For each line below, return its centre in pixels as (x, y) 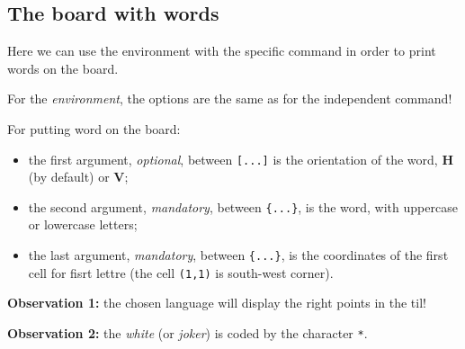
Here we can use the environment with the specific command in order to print (222, 51)
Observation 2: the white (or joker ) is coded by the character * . (188, 332)
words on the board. (63, 68)
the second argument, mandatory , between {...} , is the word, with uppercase (243, 206)
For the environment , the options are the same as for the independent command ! (230, 98)
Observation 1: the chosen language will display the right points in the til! (217, 303)
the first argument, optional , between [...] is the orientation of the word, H (241, 159)
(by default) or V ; (78, 177)
